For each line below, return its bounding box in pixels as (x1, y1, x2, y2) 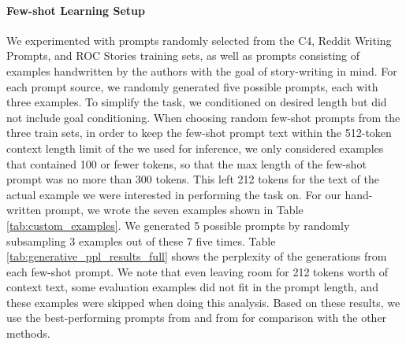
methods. (6, 325, 50, 342)
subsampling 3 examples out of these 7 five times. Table (6, 232, 276, 249)
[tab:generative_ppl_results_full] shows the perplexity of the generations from (6, 248, 387, 264)
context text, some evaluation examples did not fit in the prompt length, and (6, 279, 378, 295)
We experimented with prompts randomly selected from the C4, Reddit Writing (6, 31, 392, 48)
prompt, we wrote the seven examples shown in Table (45, 202, 304, 218)
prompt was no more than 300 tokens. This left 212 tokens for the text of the (6, 171, 379, 187)
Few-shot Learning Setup (6, 2, 145, 18)
